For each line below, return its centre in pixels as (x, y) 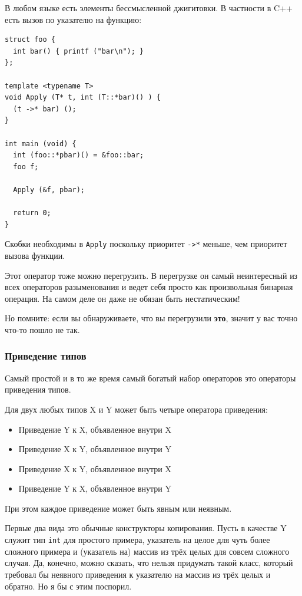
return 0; (32, 213)
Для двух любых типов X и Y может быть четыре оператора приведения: (136, 409)
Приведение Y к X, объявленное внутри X (95, 429)
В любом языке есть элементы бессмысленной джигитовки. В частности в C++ (149, 8)
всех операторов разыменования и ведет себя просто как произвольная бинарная (149, 287)
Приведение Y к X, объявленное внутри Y (95, 488)
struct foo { (30, 40)
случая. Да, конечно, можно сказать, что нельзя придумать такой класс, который (149, 563)
